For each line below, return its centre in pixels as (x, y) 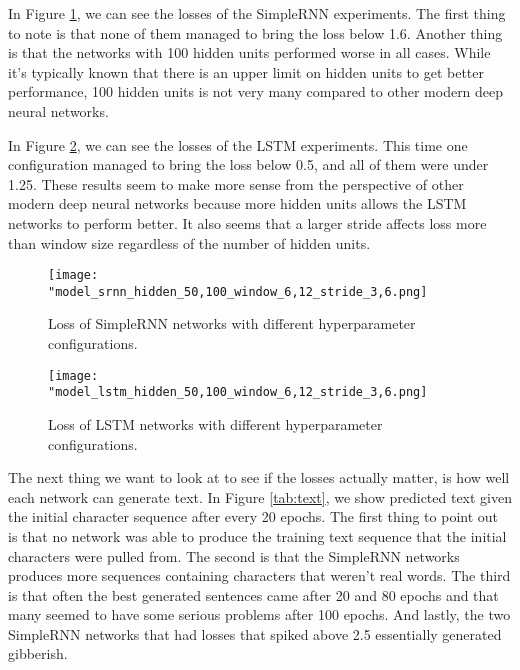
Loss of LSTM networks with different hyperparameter (215, 423)
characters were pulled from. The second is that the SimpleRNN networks (234, 555)
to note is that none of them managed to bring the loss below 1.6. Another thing (255, 32)
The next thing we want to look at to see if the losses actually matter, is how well (259, 477)
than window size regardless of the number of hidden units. (189, 242)
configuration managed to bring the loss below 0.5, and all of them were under (248, 164)
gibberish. (38, 653)
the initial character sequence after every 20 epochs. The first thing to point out (253, 516)
